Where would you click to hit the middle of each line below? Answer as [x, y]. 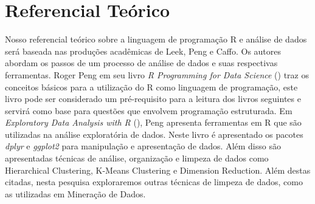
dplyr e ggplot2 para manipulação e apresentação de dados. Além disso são [143, 146]
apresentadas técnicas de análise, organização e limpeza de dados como [137, 158]
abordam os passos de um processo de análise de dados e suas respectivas [141, 63]
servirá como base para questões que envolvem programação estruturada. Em [149, 110]
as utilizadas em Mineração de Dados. [75, 193]
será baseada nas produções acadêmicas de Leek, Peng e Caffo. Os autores [143, 51]
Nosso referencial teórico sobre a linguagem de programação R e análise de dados [156, 39]
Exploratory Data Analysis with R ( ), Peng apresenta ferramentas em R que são [153, 122]
